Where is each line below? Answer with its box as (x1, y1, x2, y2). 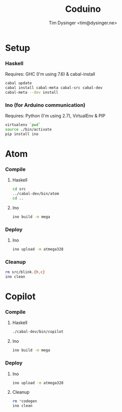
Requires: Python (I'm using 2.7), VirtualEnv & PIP (5, 113, 106, 119)
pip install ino (5, 131, 39, 136)
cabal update (5, 81, 32, 86)
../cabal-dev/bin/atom (12, 191, 59, 196)
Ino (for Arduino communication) (5, 101, 85, 108)
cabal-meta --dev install (5, 90, 58, 95)
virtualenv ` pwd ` (5, 123, 41, 127)
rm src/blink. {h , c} (5, 270, 45, 275)
